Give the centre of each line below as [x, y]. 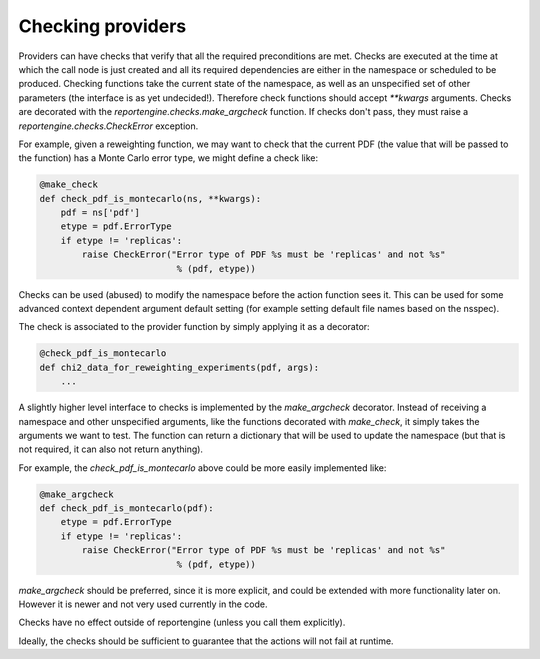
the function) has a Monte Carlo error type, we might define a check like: [168, 158]
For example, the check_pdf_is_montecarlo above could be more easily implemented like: [202, 467]
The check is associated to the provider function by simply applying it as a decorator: [194, 327]
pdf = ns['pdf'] [100, 213]
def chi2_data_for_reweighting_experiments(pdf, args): [179, 367]
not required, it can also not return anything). [111, 449]
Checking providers [102, 26]
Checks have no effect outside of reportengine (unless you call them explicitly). [182, 622]
